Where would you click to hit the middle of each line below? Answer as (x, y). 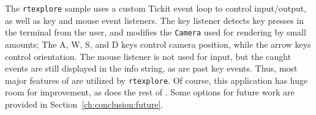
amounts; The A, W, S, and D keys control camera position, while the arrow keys (158, 44)
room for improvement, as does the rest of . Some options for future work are (150, 92)
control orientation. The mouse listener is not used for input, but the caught (148, 56)
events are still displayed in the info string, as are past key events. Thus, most (151, 68)
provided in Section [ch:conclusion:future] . (84, 104)
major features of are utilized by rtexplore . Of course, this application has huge (156, 80)
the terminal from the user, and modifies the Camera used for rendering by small (156, 32)
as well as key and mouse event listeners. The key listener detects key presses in (155, 20)
